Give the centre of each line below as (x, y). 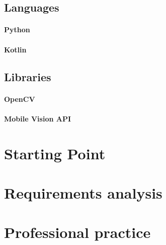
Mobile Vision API (38, 118)
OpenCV (20, 99)
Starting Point (55, 153)
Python (17, 29)
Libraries (28, 76)
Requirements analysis (83, 192)
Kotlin (15, 49)
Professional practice (77, 232)
